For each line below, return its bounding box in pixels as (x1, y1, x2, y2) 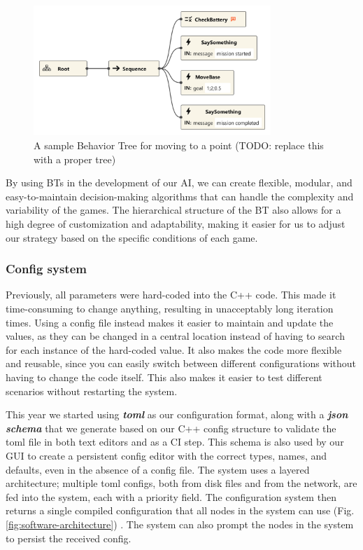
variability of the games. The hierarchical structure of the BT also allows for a (6, 202, 341, 217)
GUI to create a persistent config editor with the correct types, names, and (6, 448, 327, 462)
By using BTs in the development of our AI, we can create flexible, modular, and (6, 175, 353, 190)
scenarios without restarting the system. (6, 383, 178, 398)
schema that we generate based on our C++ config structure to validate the (6, 420, 336, 435)
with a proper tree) (34, 151, 116, 166)
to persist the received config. (6, 530, 131, 545)
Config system (6, 260, 87, 277)
